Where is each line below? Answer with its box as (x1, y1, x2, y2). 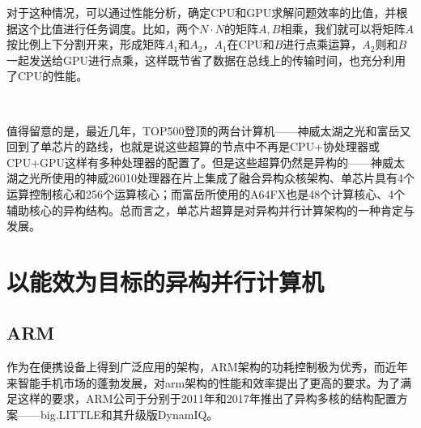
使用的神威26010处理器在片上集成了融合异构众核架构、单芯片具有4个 (51, 169, 415, 186)
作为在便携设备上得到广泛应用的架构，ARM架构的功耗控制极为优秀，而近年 (6, 358, 408, 375)
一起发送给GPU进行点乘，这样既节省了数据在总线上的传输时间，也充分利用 (6, 51, 406, 68)
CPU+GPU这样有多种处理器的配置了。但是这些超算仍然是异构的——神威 (6, 153, 394, 170)
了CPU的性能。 (6, 67, 88, 84)
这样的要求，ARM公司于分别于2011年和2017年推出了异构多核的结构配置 (17, 390, 397, 407)
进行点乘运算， (283, 36, 363, 53)
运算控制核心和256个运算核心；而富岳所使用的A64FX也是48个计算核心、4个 (6, 185, 406, 202)
